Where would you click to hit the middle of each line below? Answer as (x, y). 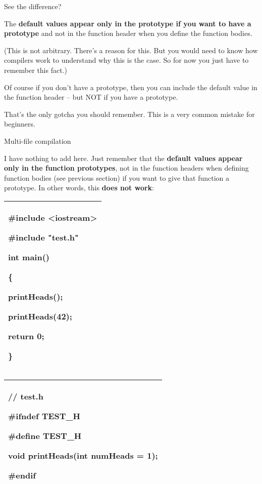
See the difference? (33, 6)
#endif (22, 475)
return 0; (26, 336)
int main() (29, 257)
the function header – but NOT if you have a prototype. (91, 97)
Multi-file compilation (38, 140)
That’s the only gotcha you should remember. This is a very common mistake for (129, 114)
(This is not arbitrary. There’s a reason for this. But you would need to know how (131, 50)
